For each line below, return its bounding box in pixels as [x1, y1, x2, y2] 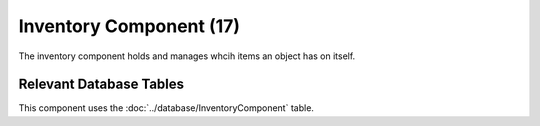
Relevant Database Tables [18, 76, 185, 93]
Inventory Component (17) [18, 15, 240, 37]
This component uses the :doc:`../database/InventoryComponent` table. [18, 102, 315, 114]
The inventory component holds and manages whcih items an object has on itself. [18, 50, 356, 62]
